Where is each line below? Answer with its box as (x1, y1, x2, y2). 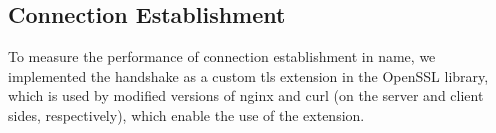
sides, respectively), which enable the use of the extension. (8, 104, 365, 125)
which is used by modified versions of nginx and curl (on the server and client (8, 85, 484, 106)
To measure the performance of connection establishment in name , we (8, 46, 436, 67)
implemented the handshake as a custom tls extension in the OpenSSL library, (8, 65, 489, 86)
